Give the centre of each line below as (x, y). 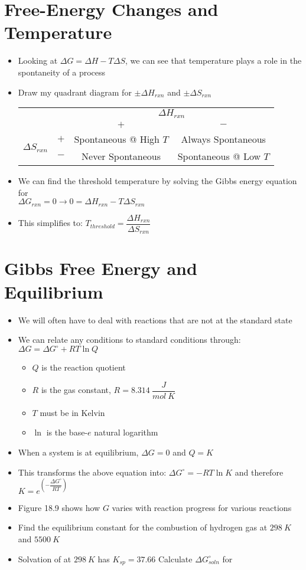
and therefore (259, 472)
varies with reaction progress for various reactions (202, 507)
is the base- (67, 432)
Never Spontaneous (121, 156)
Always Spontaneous (223, 139)
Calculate (175, 558)
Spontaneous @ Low (219, 156)
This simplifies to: (50, 223)
